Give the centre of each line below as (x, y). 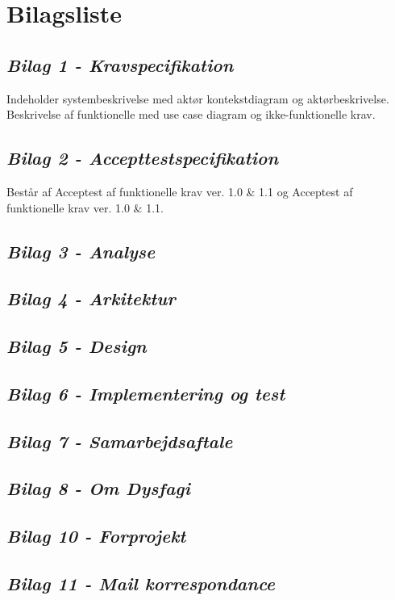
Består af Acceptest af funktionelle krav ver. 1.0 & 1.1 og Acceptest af (180, 191)
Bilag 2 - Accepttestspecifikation (143, 158)
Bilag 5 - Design (77, 346)
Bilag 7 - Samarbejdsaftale (120, 441)
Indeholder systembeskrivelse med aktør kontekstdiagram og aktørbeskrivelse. (198, 98)
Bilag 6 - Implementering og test (146, 393)
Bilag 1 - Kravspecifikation (120, 64)
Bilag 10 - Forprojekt (96, 536)
